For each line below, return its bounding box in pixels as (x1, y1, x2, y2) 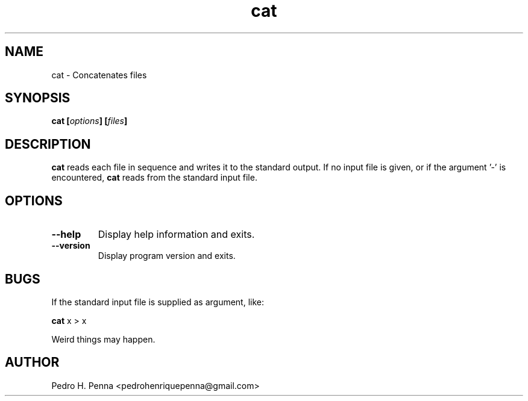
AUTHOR (5, 355, 60, 370)
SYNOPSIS (5, 90, 71, 106)
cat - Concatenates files (51, 69, 147, 80)
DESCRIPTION (5, 136, 91, 152)
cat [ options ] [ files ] (51, 116, 128, 126)
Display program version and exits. (98, 250, 236, 261)
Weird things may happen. (51, 334, 156, 344)
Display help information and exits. (98, 228, 255, 241)
